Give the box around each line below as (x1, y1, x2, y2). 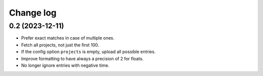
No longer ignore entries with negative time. (21, 62, 110, 68)
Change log (9, 7, 57, 18)
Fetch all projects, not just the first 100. (21, 42, 99, 48)
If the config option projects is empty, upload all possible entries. (21, 49, 156, 55)
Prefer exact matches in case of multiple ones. (21, 35, 114, 41)
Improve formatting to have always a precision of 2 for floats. (21, 56, 144, 61)
